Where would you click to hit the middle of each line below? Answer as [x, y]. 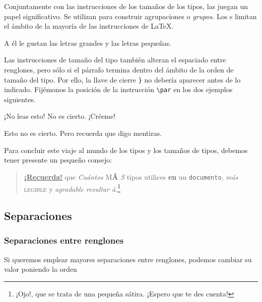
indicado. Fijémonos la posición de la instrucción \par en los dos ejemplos [118, 89]
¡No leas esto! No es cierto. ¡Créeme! [60, 116]
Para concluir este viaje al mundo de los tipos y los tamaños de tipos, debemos [126, 150]
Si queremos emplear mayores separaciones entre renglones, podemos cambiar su [128, 259]
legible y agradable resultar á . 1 [72, 188]
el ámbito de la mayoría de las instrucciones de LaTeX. [89, 26]
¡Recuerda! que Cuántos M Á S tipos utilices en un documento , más [131, 176]
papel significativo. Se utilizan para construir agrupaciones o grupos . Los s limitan [130, 16]
